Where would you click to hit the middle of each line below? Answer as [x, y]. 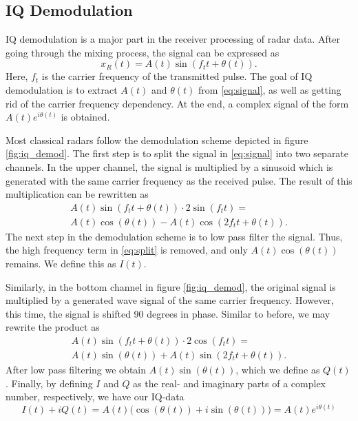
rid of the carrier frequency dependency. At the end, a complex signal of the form [177, 103]
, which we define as [278, 370]
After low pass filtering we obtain [76, 370]
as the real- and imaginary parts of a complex [229, 383]
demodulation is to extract [62, 89]
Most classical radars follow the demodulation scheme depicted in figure [157, 140]
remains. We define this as [61, 263]
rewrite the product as [53, 327]
